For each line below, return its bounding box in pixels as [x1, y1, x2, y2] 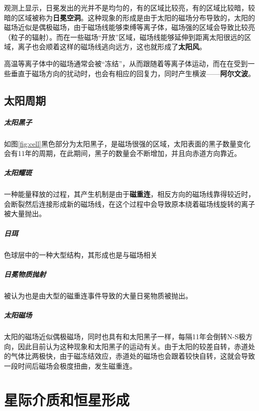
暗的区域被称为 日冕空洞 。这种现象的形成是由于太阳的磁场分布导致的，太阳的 [4, 12, 255, 22]
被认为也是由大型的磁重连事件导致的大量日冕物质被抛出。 [4, 290, 192, 300]
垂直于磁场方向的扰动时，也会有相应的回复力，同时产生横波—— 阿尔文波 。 [10, 68, 255, 78]
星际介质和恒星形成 [4, 390, 130, 410]
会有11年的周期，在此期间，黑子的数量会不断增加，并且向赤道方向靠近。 [4, 148, 241, 158]
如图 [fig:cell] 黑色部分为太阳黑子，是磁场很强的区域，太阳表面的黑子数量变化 [4, 138, 251, 148]
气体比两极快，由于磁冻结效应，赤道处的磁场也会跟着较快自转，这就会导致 [10, 351, 255, 361]
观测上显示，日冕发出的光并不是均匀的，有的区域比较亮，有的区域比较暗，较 [4, 2, 255, 12]
